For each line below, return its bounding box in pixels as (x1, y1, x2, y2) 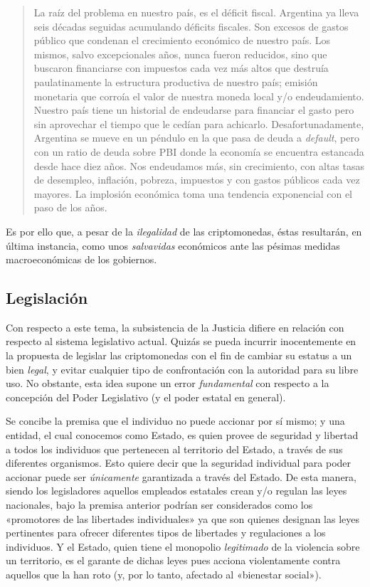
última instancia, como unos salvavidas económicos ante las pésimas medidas (6, 238, 340, 253)
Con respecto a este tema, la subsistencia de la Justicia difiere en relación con (6, 319, 344, 334)
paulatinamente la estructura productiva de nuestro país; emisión (33, 74, 318, 89)
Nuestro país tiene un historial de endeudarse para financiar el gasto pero (33, 102, 354, 117)
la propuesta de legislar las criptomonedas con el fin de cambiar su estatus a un (6, 348, 352, 363)
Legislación (6, 287, 88, 309)
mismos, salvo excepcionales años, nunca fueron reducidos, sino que (33, 46, 327, 61)
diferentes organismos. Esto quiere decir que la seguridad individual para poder (6, 455, 351, 470)
